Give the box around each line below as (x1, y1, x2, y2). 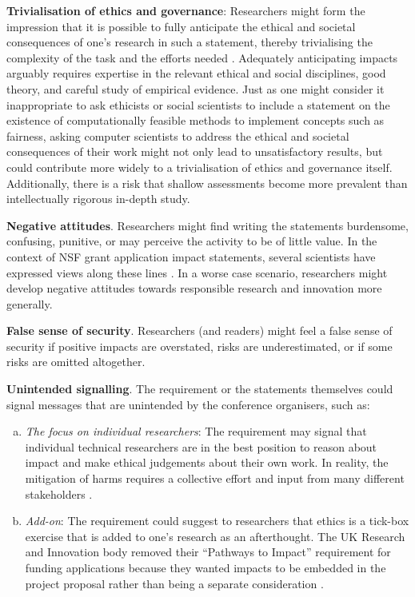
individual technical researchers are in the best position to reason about (25, 438, 377, 455)
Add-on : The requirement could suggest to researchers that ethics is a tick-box (25, 512, 409, 529)
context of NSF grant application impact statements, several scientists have (6, 248, 376, 265)
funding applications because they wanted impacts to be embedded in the (25, 559, 386, 575)
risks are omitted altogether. (6, 353, 146, 370)
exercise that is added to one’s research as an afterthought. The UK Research (25, 527, 405, 544)
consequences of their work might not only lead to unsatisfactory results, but (6, 143, 383, 160)
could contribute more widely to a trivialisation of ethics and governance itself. (6, 158, 393, 175)
